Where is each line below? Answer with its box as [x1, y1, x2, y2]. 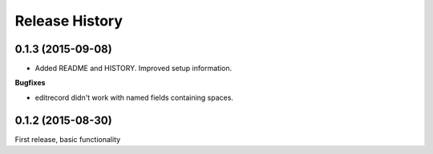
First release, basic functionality [14, 134, 121, 144]
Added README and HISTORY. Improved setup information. [34, 64, 233, 73]
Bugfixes [14, 78, 46, 88]
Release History [14, 12, 123, 30]
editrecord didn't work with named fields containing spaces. [34, 93, 234, 102]
